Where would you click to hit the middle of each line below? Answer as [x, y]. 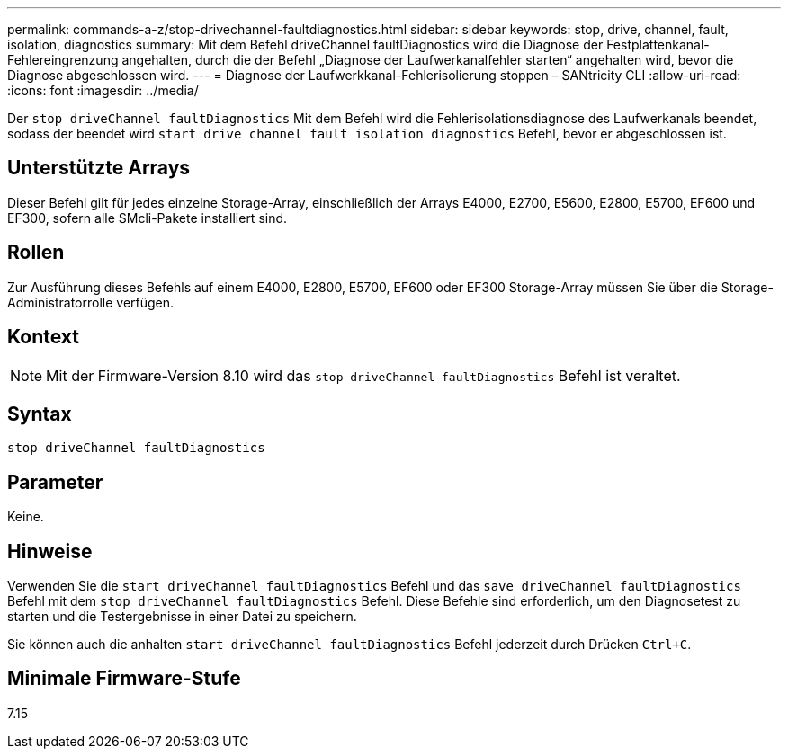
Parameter [55, 482]
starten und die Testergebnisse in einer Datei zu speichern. [182, 617]
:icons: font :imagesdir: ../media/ [103, 90]
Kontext [43, 337]
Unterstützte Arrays [99, 168]
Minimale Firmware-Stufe [124, 679]
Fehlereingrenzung [63, 60]
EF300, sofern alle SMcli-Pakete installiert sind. [148, 218]
